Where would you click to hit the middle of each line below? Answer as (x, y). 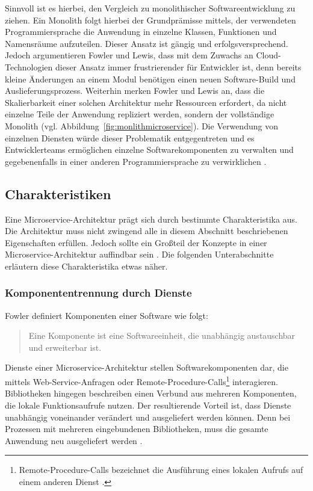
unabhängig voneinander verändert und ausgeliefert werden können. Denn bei (148, 417)
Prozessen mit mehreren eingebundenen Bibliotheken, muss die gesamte (137, 429)
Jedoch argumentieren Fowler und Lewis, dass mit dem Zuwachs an (129, 55)
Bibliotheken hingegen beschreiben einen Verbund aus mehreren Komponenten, (151, 393)
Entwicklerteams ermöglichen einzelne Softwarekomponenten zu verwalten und (149, 150)
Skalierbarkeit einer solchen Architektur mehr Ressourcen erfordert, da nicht (146, 102)
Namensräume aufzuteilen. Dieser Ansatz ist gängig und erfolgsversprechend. (147, 43)
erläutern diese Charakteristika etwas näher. (86, 266)
